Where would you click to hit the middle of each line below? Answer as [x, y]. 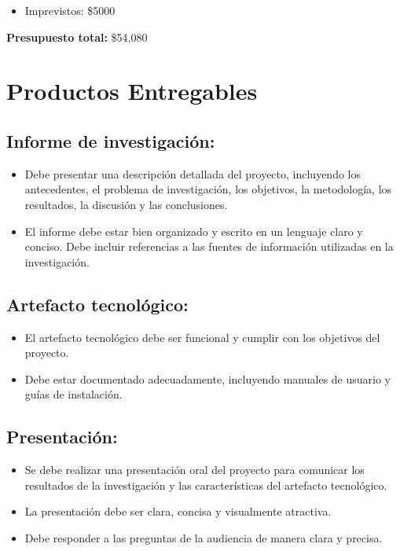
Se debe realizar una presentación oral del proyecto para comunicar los [194, 470]
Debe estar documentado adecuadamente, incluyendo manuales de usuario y [208, 378]
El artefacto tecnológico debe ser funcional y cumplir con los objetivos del [202, 337]
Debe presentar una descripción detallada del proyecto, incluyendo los [193, 173]
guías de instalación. [73, 394]
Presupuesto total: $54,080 [77, 37]
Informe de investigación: [111, 140]
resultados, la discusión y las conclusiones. [126, 204]
